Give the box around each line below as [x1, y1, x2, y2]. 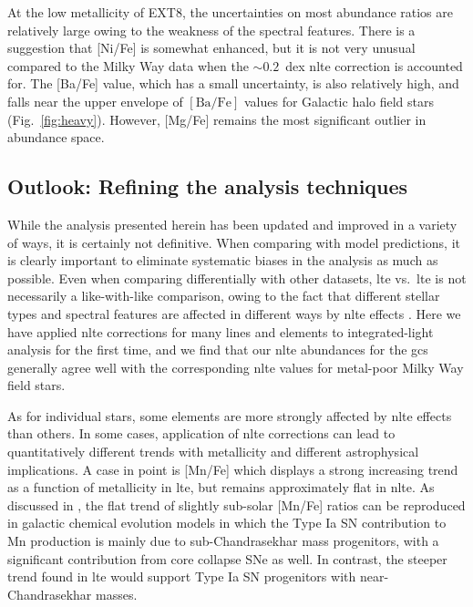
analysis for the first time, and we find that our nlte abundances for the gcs [7, 340, 428, 359]
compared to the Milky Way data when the [7, 56, 249, 75]
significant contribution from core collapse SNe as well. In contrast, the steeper [7, 549, 447, 568]
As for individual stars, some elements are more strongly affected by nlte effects [7, 406, 452, 425]
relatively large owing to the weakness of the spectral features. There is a [7, 20, 416, 39]
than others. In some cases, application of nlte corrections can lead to [7, 424, 396, 443]
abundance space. [7, 128, 105, 147]
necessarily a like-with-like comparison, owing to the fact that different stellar [7, 286, 440, 305]
